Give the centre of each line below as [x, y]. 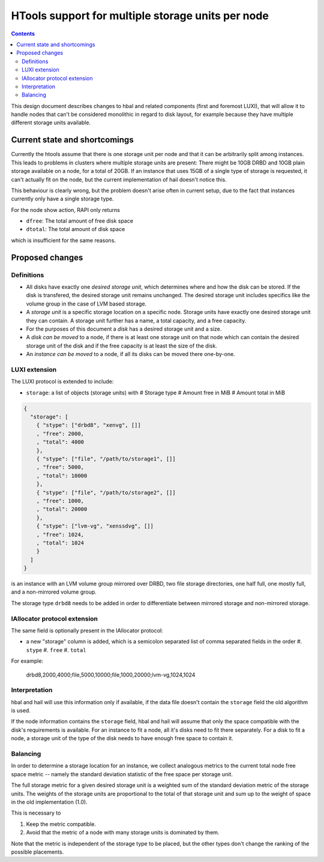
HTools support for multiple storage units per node [140, 16]
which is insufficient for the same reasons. [64, 240]
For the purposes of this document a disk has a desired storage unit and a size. [124, 329]
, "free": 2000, [60, 433]
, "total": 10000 [62, 475]
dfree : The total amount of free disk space [79, 221]
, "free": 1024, [60, 535]
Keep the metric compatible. [61, 824]
